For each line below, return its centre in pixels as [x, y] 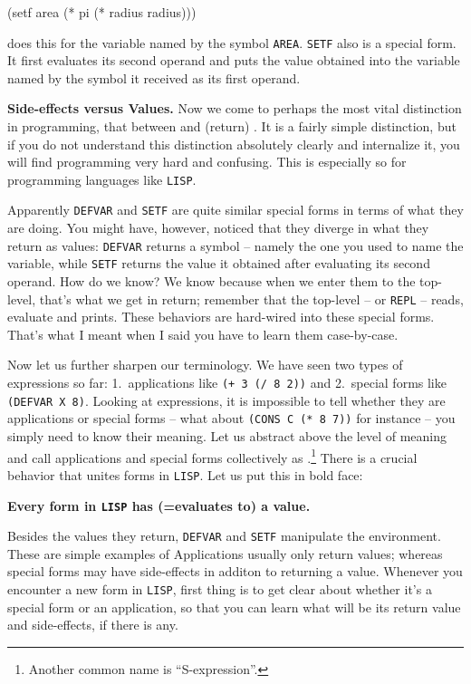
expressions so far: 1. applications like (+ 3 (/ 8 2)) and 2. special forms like [227, 383]
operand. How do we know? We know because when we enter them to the [211, 281]
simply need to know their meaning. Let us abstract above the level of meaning [227, 436]
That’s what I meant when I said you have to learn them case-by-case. [203, 334]
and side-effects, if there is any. [93, 625]
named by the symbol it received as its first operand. [154, 77]
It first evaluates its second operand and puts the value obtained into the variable [234, 60]
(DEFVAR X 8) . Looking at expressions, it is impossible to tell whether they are [226, 400]
